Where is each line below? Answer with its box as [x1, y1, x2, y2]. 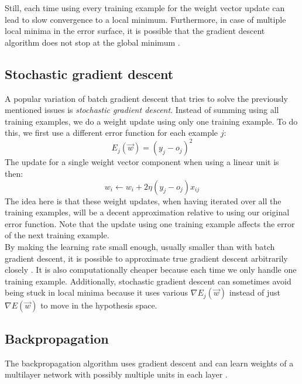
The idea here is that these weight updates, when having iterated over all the [5, 194, 282, 207]
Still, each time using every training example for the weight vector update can [5, 2, 285, 13]
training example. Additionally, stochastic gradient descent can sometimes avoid [5, 275, 291, 287]
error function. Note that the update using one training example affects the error [5, 217, 295, 229]
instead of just [229, 286, 281, 299]
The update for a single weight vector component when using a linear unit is [5, 156, 279, 168]
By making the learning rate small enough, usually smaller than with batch [5, 241, 275, 253]
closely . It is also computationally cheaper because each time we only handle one [5, 263, 297, 276]
